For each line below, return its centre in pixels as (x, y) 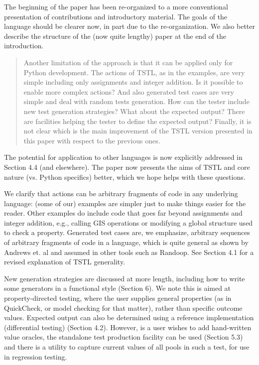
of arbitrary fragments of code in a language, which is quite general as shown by (126, 242)
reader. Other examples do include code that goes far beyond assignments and (123, 213)
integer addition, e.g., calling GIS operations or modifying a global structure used (129, 222)
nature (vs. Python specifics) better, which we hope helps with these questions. (125, 177)
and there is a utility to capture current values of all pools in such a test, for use (127, 347)
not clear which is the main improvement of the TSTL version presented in (138, 131)
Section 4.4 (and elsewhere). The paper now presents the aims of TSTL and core (127, 167)
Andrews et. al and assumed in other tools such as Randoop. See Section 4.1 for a (129, 252)
